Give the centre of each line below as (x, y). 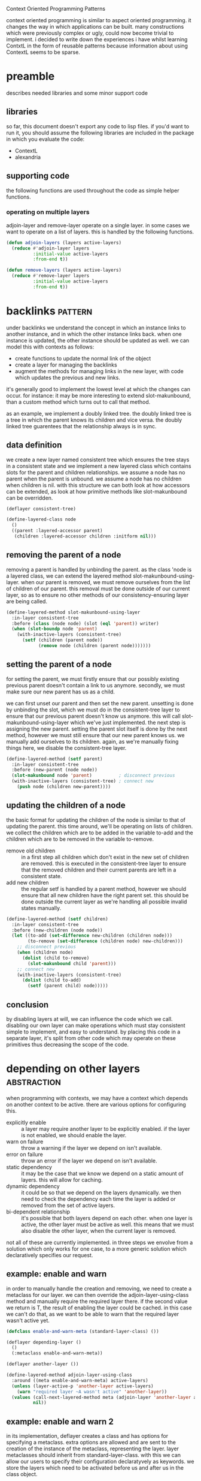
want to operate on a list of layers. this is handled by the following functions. (100, 232)
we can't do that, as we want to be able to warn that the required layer (93, 1314)
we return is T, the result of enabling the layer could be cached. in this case (99, 1308)
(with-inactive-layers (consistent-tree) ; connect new (83, 781)
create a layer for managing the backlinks (66, 365)
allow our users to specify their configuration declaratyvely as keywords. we (100, 1462)
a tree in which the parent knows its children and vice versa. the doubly (94, 420)
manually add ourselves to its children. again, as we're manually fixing (92, 741)
